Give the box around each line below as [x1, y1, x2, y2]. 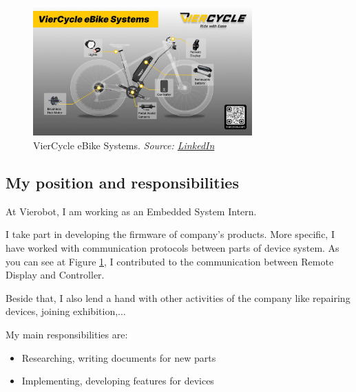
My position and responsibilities [6, 172, 239, 193]
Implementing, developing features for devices [21, 373, 214, 388]
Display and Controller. [6, 268, 105, 282]
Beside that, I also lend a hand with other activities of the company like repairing [6, 290, 350, 305]
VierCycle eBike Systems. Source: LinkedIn [33, 138, 215, 153]
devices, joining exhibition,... [6, 304, 126, 318]
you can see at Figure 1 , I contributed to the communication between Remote [6, 254, 334, 268]
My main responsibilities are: [6, 327, 128, 341]
